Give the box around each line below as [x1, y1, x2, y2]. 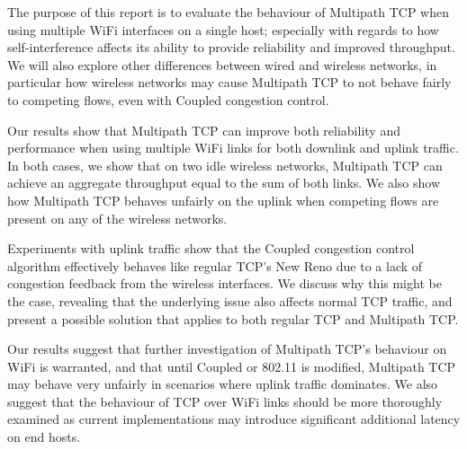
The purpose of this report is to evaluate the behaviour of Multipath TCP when [7, 3, 450, 21]
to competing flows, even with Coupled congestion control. [7, 90, 329, 109]
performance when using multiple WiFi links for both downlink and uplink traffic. [7, 138, 459, 157]
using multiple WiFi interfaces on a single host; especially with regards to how [7, 20, 439, 39]
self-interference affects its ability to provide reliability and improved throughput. [7, 38, 455, 57]
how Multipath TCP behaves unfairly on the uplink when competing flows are [7, 190, 439, 209]
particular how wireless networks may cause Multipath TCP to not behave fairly [7, 73, 452, 92]
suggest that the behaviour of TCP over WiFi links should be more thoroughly [7, 392, 443, 410]
